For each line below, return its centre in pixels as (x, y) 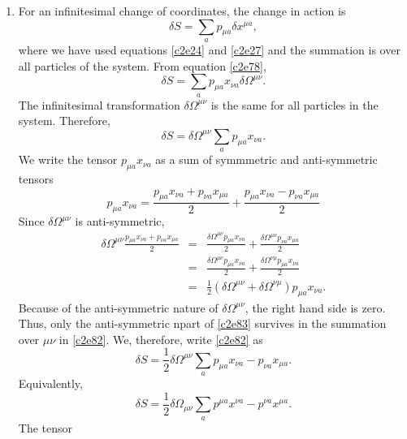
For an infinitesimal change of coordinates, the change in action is (182, 11)
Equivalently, (50, 383)
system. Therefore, (64, 121)
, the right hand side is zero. (315, 307)
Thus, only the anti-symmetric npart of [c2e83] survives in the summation (202, 323)
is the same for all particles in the (294, 104)
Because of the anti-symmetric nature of (118, 307)
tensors (36, 178)
